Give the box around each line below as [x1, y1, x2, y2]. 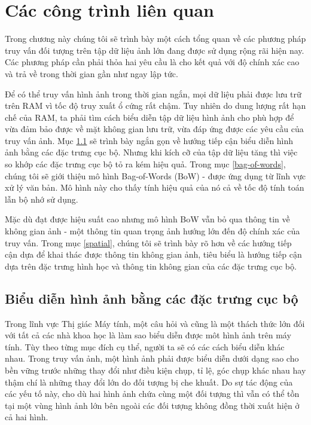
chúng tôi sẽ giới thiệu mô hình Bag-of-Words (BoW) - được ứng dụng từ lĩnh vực [5, 169, 306, 182]
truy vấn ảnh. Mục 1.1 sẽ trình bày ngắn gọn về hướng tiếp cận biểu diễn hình [5, 134, 294, 146]
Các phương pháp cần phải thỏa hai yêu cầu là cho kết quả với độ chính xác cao [5, 56, 300, 68]
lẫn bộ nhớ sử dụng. [5, 192, 78, 205]
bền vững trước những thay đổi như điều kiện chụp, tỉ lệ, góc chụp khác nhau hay [5, 363, 306, 376]
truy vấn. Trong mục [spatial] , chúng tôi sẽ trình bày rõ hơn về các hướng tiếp [5, 236, 292, 249]
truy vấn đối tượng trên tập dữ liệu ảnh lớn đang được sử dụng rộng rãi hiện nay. [5, 44, 304, 56]
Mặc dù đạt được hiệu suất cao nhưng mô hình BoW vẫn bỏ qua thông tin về [5, 213, 290, 225]
